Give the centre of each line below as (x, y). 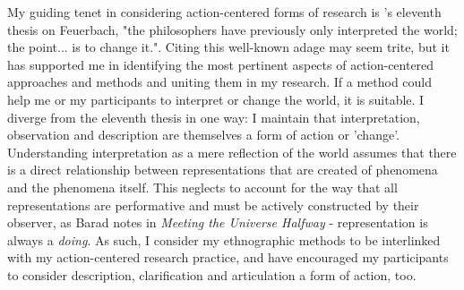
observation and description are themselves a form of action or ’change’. (203, 135)
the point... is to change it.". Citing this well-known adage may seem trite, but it (228, 47)
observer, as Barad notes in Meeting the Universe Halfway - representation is (218, 222)
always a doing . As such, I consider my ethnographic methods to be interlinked (224, 239)
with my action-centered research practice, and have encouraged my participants (228, 257)
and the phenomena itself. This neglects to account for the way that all (202, 187)
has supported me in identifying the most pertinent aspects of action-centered (221, 64)
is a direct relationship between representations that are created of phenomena (223, 170)
